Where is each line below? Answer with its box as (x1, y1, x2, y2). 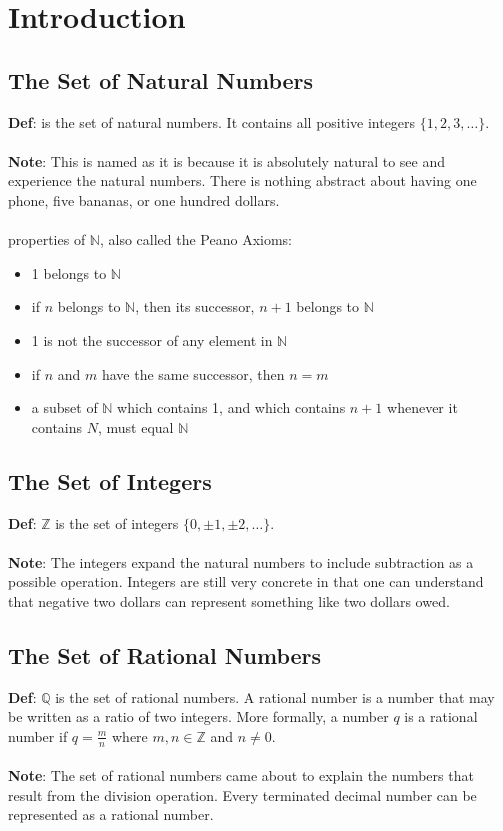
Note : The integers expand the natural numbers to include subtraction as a (8, 551, 474, 572)
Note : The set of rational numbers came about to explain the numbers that (8, 765, 474, 786)
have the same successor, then (101, 363, 285, 384)
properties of (8, 229, 86, 250)
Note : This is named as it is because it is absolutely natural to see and (8, 150, 446, 171)
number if (8, 725, 68, 746)
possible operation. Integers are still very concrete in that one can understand (8, 571, 484, 592)
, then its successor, (135, 296, 255, 317)
